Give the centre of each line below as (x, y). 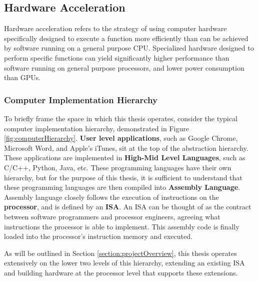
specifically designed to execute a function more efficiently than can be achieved (126, 38)
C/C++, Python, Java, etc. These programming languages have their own (118, 167)
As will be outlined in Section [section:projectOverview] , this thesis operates (120, 253)
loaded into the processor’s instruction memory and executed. (98, 236)
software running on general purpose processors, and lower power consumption (124, 67)
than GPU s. (22, 77)
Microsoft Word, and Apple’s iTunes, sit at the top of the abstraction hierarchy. (126, 148)
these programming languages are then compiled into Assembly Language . (122, 187)
